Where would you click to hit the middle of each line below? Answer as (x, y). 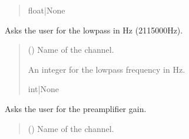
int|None (43, 89)
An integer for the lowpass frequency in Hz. (107, 69)
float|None (47, 10)
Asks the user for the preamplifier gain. (76, 108)
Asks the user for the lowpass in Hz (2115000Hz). (94, 30)
